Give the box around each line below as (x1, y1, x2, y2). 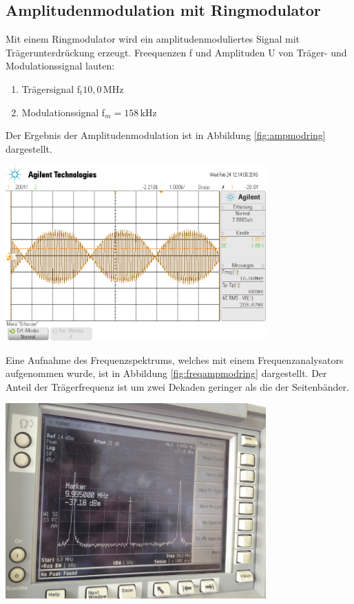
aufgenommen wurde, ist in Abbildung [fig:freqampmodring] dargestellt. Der (6, 366, 327, 380)
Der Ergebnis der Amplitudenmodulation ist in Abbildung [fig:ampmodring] (6, 128, 326, 142)
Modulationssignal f (21, 105, 105, 119)
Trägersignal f (21, 81, 80, 96)
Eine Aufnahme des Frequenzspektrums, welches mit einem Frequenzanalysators (6, 352, 344, 367)
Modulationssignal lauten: (6, 58, 115, 73)
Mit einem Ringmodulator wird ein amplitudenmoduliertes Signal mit (6, 32, 300, 46)
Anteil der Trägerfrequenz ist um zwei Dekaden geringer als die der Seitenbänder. (6, 379, 349, 393)
